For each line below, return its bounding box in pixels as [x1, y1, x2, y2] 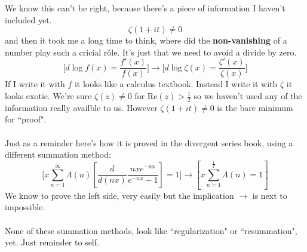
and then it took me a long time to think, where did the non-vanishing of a [5, 34, 287, 47]
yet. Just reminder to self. [5, 236, 99, 248]
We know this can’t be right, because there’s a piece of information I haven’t [5, 2, 285, 14]
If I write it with [5, 78, 65, 90]
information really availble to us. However [5, 101, 158, 113]
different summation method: [5, 148, 111, 161]
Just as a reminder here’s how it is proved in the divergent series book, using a [5, 136, 293, 149]
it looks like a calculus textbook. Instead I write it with [74, 78, 278, 90]
